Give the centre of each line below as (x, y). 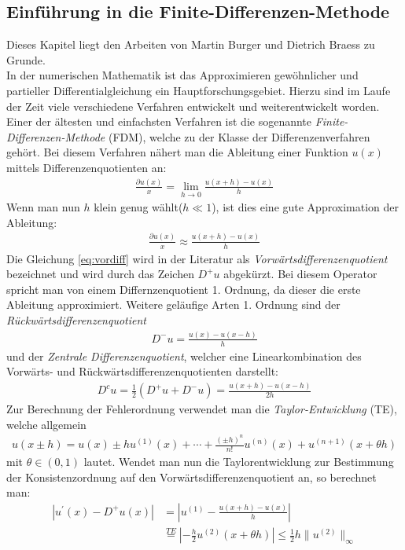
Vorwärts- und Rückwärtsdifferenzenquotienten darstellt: (142, 371)
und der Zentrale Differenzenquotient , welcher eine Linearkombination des (184, 356)
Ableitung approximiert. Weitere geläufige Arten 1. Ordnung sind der (173, 304)
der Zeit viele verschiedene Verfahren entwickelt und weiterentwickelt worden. (193, 106)
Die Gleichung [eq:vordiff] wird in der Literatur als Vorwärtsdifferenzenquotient (197, 258)
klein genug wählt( (138, 207)
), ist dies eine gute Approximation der (306, 207)
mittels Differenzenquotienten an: (87, 167)
